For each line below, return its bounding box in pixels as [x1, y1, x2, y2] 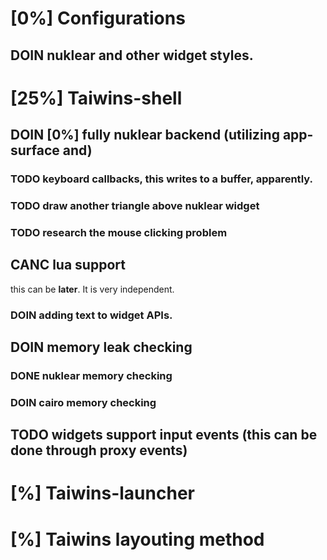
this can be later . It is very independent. [10, 283, 175, 295]
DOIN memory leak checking [10, 339, 193, 356]
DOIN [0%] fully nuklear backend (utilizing [10, 127, 280, 144]
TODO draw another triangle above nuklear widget [10, 199, 260, 212]
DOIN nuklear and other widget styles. [10, 47, 254, 64]
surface [10, 142, 60, 159]
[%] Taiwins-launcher [10, 482, 195, 505]
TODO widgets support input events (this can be [10, 427, 318, 444]
